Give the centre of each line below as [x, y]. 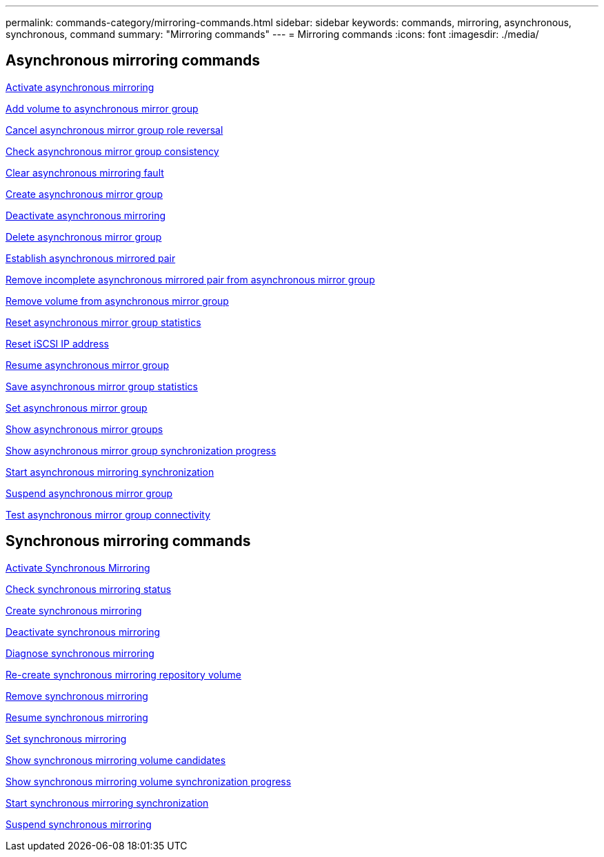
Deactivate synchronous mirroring [83, 632]
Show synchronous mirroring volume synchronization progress [149, 781]
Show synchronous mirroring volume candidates [116, 760]
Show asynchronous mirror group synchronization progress [141, 450]
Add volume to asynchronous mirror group [102, 108]
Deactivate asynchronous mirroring [86, 215]
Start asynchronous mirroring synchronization [110, 472]
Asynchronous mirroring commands [133, 61]
